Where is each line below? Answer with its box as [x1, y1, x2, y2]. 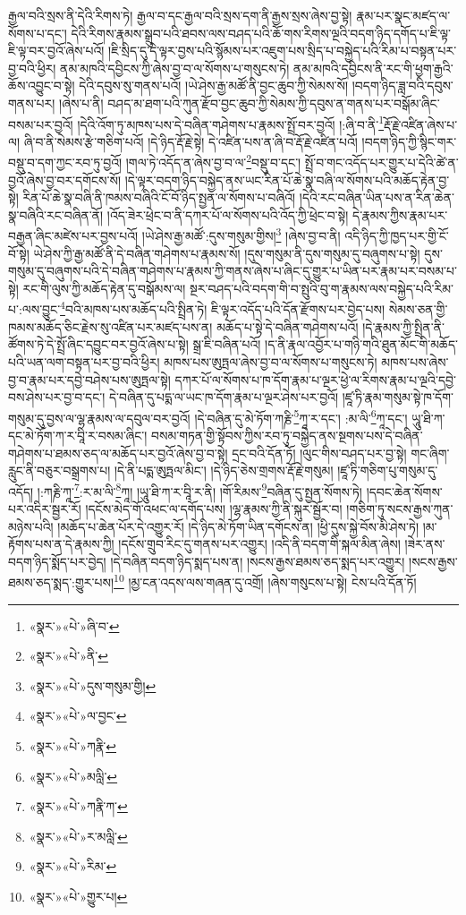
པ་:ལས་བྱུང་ [8, 300, 61, 319]
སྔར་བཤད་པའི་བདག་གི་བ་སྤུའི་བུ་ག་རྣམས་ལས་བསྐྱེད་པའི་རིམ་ [189, 278, 453, 297]
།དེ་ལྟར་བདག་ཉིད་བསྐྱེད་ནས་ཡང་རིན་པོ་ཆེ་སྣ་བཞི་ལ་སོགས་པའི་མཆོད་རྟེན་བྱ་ [124, 170, 450, 189]
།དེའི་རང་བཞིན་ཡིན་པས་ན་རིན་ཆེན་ [299, 188, 454, 207]
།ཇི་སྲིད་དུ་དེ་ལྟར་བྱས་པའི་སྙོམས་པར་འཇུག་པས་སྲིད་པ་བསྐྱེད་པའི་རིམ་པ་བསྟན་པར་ [108, 41, 457, 60]
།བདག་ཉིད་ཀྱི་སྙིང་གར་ [361, 132, 457, 150]
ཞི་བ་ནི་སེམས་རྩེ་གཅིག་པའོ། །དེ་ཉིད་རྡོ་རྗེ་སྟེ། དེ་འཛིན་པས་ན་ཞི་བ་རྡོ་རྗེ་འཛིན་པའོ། [23, 132, 358, 150]
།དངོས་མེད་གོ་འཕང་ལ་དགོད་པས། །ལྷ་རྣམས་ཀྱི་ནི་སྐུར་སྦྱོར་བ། [85, 499, 343, 517]
